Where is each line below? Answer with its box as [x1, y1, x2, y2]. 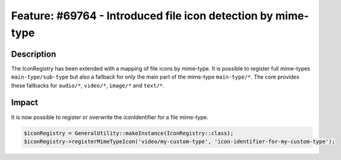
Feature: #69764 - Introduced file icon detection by [11, 9, 274, 22]
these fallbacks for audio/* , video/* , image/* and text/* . [11, 82, 165, 89]
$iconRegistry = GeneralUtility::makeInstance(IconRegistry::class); [23, 130, 234, 136]
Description [11, 49, 57, 59]
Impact [11, 97, 39, 108]
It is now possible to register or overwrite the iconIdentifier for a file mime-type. [11, 114, 208, 121]
